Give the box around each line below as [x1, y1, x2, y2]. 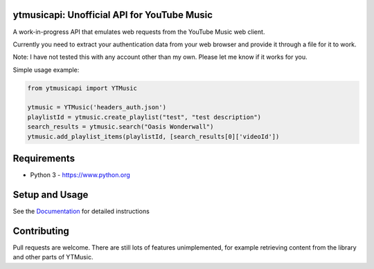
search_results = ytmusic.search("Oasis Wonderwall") [27, 123, 214, 131]
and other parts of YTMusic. [12, 253, 93, 261]
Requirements [12, 153, 75, 165]
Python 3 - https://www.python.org [30, 171, 131, 179]
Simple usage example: [12, 66, 80, 74]
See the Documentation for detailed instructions [12, 207, 150, 216]
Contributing [12, 225, 69, 236]
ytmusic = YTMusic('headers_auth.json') [27, 104, 166, 111]
